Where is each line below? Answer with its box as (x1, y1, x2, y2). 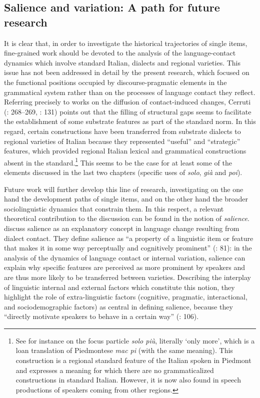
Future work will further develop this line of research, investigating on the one (4, 183, 243, 194)
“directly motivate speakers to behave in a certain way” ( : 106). (4, 311, 199, 321)
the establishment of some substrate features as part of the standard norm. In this (4, 116, 256, 126)
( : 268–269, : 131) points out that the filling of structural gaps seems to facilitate (4, 106, 251, 116)
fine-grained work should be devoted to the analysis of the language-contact (4, 47, 236, 58)
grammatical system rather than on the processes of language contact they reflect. (4, 86, 255, 97)
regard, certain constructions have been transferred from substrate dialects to (4, 125, 241, 136)
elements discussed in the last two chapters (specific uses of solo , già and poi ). (4, 166, 242, 177)
